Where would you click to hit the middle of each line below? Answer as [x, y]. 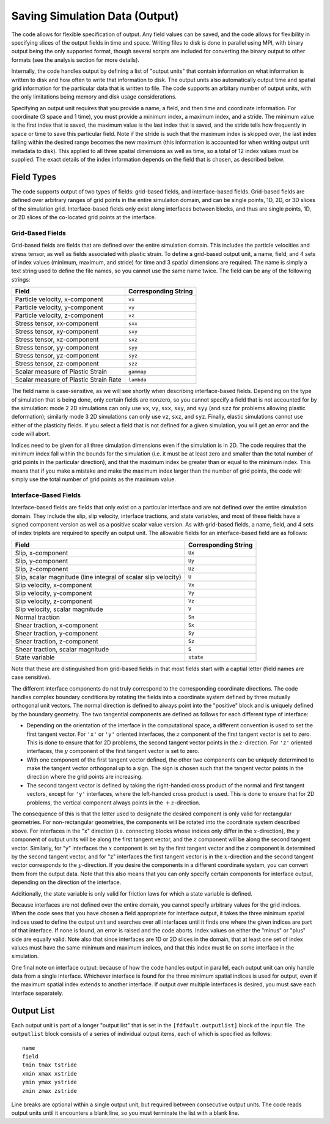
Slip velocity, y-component [53, 593]
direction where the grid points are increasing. [85, 777]
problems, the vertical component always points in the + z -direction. [114, 803]
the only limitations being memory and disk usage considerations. [94, 97]
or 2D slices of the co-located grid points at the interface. [84, 217]
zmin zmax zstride [50, 1091]
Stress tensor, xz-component [57, 340]
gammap [137, 371]
